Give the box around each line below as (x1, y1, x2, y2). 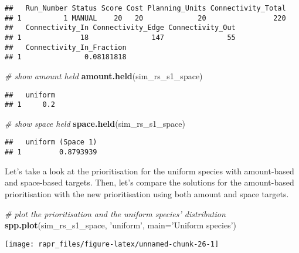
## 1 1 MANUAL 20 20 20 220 (5, 14, 286, 22)
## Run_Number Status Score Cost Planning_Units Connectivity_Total (5, 4, 286, 12)
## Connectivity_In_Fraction (5, 43, 127, 52)
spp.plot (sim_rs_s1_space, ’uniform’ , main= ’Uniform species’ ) (5, 219, 237, 231)
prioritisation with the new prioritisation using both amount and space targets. (5, 187, 289, 200)
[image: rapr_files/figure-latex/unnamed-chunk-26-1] (5, 239, 219, 248)
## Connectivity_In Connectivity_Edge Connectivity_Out (5, 23, 236, 32)
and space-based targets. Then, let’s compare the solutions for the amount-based (5, 176, 294, 188)
